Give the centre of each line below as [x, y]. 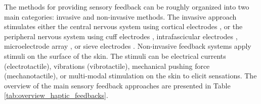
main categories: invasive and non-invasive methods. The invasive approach [120, 16]
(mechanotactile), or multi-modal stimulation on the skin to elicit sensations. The [130, 76]
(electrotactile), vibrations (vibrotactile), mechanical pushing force [107, 66]
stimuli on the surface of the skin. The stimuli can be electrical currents [115, 56]
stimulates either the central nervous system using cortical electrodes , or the [123, 26]
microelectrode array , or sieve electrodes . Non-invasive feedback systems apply [128, 46]
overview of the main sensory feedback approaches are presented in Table [117, 85]
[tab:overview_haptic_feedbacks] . [56, 95]
